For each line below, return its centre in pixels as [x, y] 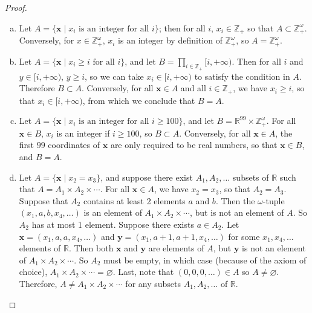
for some [244, 236]
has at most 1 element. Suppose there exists [113, 224]
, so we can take [114, 76]
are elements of [176, 248]
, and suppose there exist [147, 177]
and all [193, 88]
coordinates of [74, 145]
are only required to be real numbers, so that [194, 145]
